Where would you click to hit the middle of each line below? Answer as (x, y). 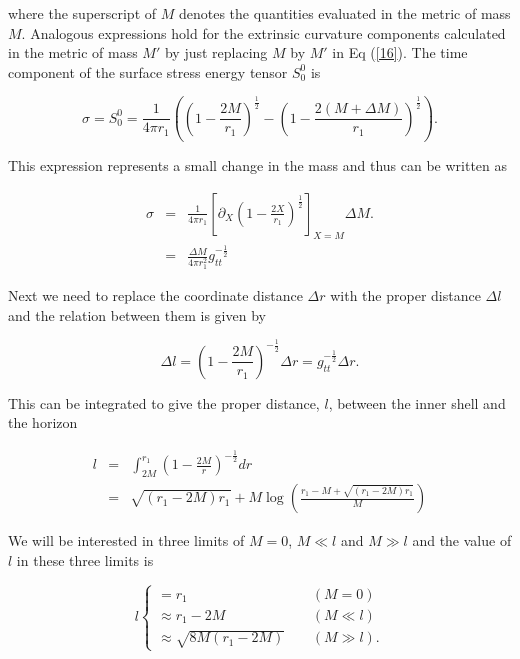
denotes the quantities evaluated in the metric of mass (344, 13)
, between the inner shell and (417, 402)
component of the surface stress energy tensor (148, 71)
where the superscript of (82, 13)
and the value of (462, 540)
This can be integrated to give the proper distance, (164, 402)
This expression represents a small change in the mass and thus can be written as (258, 165)
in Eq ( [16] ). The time (400, 52)
